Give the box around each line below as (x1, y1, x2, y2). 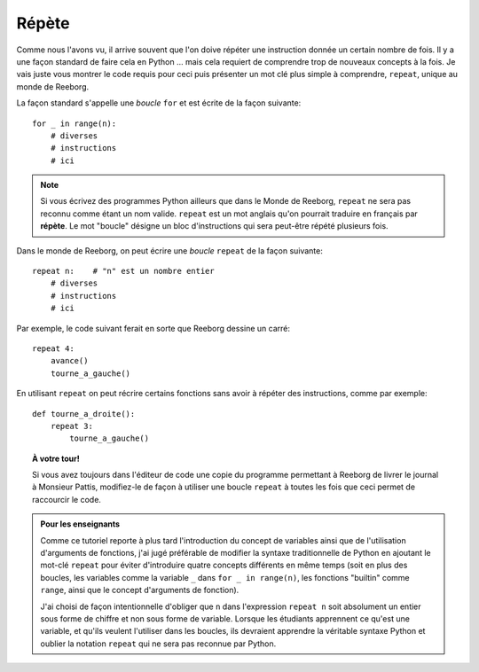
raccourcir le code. (32, 494, 102, 504)
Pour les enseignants (40, 519, 120, 529)
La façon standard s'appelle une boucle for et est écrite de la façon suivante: (16, 98, 302, 108)
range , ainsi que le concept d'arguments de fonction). (40, 585, 239, 596)
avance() (50, 356, 89, 366)
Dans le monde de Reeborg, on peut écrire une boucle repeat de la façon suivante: (16, 245, 324, 256)
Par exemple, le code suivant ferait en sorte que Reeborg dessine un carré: (16, 323, 291, 333)
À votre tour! (32, 453, 80, 464)
